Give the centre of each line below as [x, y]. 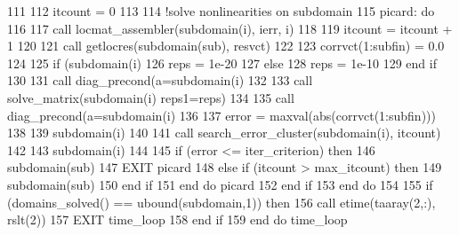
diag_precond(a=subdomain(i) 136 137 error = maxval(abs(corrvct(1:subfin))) [221, 115]
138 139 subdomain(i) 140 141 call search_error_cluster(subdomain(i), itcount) [224, 133]
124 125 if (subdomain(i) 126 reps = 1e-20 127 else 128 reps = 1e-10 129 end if [222, 63]
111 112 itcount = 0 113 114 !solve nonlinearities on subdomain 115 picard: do [221, 11]
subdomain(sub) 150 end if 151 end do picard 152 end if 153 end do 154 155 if [220, 184]
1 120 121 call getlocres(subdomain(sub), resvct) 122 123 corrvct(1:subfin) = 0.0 [226, 46]
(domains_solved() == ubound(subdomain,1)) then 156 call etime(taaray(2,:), [221, 202]
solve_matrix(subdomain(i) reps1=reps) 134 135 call [151, 97]
